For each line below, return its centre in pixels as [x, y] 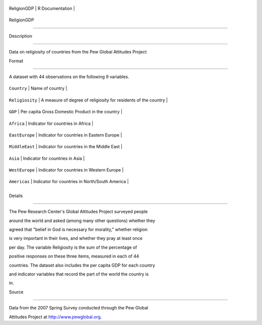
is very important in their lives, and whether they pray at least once [76, 239]
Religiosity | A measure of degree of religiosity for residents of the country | [88, 100]
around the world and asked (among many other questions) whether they [82, 221]
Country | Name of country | [38, 88]
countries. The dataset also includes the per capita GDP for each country [82, 265]
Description [21, 36]
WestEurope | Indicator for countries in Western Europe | [66, 170]
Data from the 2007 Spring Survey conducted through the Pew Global [79, 308]
